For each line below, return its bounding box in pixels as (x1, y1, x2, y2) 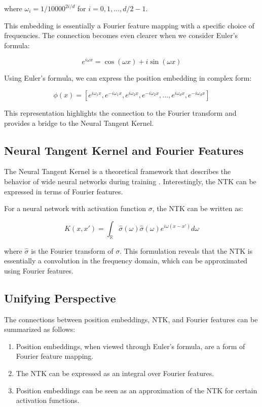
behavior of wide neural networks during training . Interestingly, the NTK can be (4, 176, 256, 187)
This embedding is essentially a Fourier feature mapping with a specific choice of (4, 20, 254, 30)
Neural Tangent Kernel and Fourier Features (4, 142, 244, 158)
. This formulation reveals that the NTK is (120, 245, 253, 256)
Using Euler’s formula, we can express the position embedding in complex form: (4, 73, 252, 83)
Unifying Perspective (4, 290, 116, 306)
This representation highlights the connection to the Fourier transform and (4, 108, 237, 118)
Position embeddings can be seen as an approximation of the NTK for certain (16, 385, 257, 395)
